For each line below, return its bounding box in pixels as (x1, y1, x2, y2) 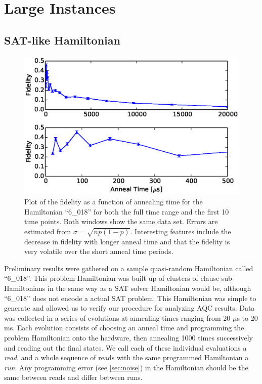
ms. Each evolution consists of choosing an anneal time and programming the (4, 322, 244, 333)
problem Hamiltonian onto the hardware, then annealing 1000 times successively (4, 332, 253, 343)
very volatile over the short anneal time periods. (24, 246, 173, 257)
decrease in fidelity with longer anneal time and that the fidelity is (24, 236, 230, 246)
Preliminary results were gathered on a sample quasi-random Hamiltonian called (4, 263, 253, 273)
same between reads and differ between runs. (4, 372, 143, 382)
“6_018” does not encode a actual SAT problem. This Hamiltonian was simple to (4, 292, 256, 303)
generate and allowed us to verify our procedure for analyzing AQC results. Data (4, 303, 255, 313)
